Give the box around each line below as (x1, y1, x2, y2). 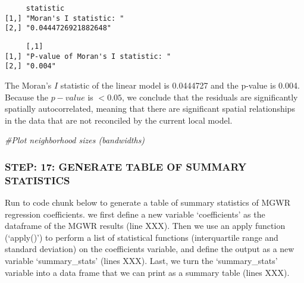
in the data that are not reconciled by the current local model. (5, 114, 233, 126)
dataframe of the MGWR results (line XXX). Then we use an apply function (5, 219, 286, 232)
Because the (5, 90, 48, 103)
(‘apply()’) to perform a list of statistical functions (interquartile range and (5, 231, 278, 243)
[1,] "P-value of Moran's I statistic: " (5, 52, 171, 61)
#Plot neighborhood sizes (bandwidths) (5, 134, 145, 146)
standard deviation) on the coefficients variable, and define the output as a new (5, 243, 294, 255)
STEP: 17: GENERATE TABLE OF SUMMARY (5, 159, 247, 174)
